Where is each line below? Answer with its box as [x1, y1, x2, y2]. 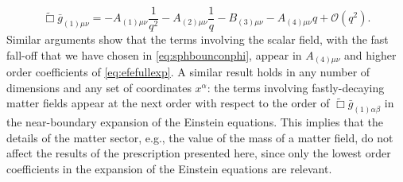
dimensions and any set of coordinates [6, 79, 192, 95]
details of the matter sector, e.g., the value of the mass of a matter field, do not [6, 129, 393, 145]
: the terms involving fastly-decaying [207, 79, 385, 95]
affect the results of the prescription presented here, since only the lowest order [6, 145, 391, 161]
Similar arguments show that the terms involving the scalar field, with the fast [6, 31, 389, 48]
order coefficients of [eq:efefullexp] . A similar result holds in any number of [6, 64, 370, 80]
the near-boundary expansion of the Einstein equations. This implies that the [6, 114, 383, 130]
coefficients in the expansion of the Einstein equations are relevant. [6, 161, 332, 176]
